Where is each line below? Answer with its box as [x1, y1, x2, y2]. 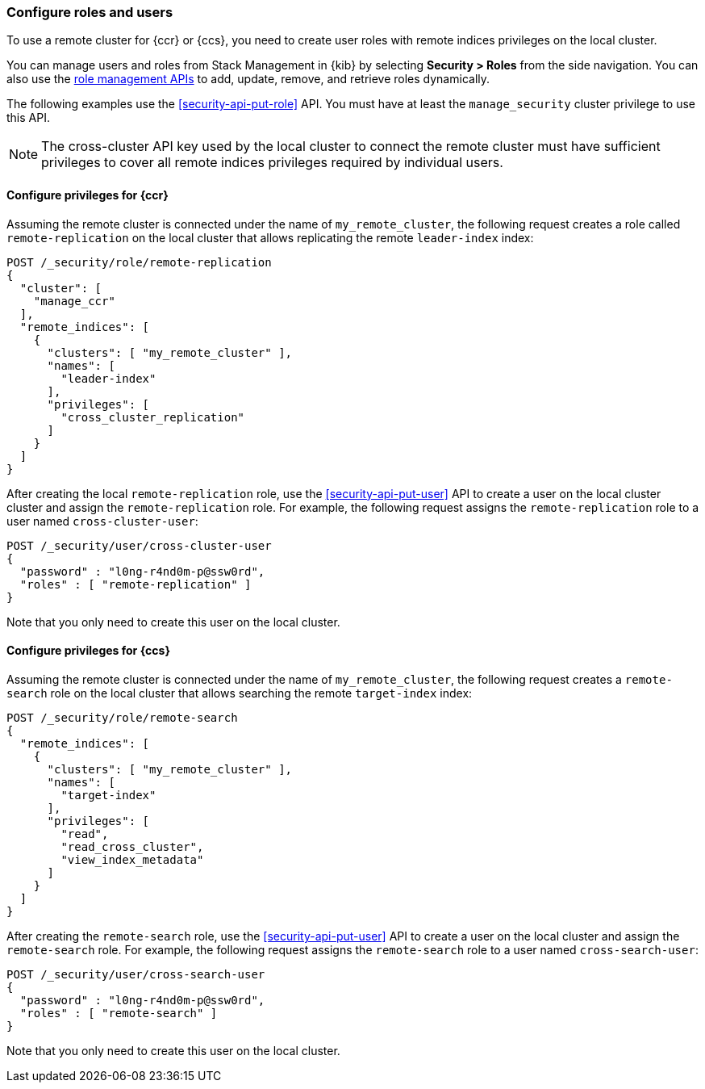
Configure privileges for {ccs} [6, 643, 170, 658]
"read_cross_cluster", [60, 840, 204, 853]
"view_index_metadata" [60, 852, 204, 866]
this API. [6, 111, 50, 125]
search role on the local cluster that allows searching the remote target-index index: [6, 685, 473, 700]
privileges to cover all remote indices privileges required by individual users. [41, 154, 503, 171]
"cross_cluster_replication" [60, 410, 245, 424]
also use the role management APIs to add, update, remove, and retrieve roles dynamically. [6, 72, 490, 86]
